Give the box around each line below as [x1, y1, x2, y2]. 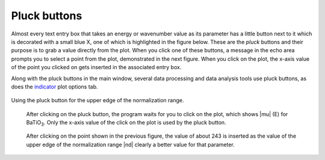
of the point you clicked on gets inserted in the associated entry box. [11, 64, 182, 71]
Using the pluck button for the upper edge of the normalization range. [11, 97, 184, 104]
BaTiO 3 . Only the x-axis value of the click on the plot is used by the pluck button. [26, 119, 226, 128]
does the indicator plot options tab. [11, 83, 99, 90]
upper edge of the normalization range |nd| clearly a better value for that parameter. [26, 141, 235, 148]
